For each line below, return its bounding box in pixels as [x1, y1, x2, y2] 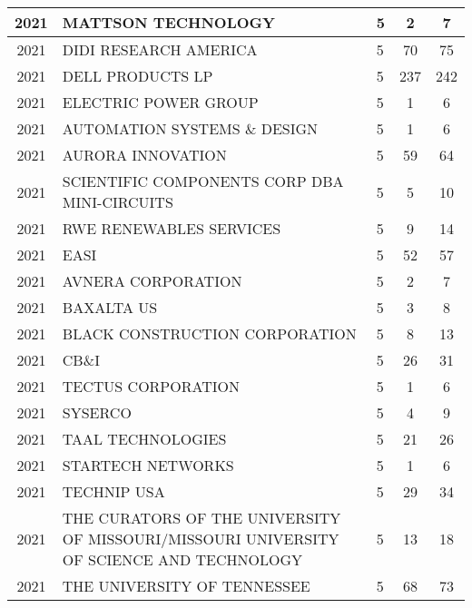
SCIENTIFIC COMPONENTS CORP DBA [62, 171, 344, 191]
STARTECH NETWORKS [62, 455, 234, 476]
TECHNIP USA [62, 481, 165, 502]
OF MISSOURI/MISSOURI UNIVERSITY [62, 528, 339, 549]
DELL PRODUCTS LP [62, 65, 213, 86]
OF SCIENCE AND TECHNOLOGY [62, 549, 302, 570]
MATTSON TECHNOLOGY [62, 12, 275, 33]
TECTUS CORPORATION [62, 376, 240, 397]
